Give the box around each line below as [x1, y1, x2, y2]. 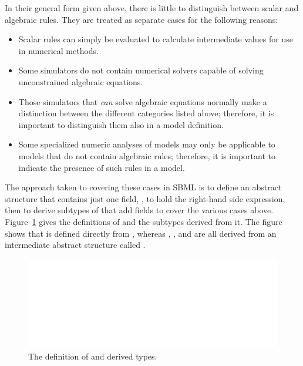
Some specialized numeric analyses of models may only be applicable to [18, 138, 275, 150]
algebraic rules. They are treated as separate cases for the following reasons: [5, 13, 278, 25]
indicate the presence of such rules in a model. [18, 161, 185, 173]
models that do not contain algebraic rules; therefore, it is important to [18, 149, 275, 162]
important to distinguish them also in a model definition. [18, 118, 224, 130]
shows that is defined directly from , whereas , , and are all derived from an [5, 227, 277, 239]
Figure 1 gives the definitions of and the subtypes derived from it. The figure [5, 215, 282, 227]
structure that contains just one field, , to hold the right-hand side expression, [5, 192, 285, 204]
